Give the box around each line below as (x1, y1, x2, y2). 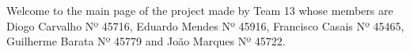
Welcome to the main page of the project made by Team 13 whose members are (6, 2, 393, 18)
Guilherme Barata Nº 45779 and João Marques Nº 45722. (6, 33, 286, 49)
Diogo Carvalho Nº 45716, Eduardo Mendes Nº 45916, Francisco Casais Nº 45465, (6, 17, 404, 34)
